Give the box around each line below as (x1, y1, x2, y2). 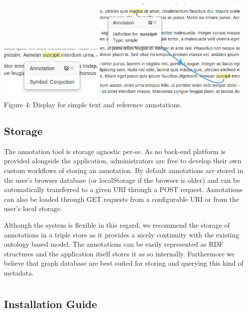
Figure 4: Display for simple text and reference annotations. (4, 99, 182, 110)
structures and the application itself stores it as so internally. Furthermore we (4, 248, 235, 258)
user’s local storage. (4, 203, 62, 214)
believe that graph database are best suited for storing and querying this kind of (4, 258, 244, 268)
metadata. (4, 267, 34, 277)
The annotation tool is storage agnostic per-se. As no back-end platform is (4, 146, 226, 156)
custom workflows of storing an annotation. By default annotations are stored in (4, 165, 243, 175)
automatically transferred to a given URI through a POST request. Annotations (4, 184, 243, 195)
